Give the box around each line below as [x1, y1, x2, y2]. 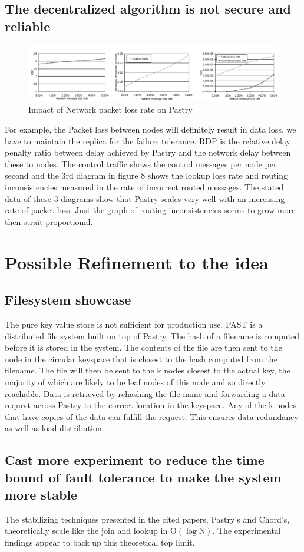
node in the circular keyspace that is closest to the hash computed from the [5, 352, 277, 365]
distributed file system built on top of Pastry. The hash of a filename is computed [5, 329, 300, 342]
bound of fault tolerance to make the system [5, 468, 282, 486]
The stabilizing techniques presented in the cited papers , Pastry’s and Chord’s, [5, 513, 290, 525]
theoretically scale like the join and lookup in [5, 524, 168, 537]
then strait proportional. [5, 215, 93, 227]
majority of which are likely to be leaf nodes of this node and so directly [5, 375, 266, 388]
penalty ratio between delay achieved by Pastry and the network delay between [5, 146, 291, 158]
